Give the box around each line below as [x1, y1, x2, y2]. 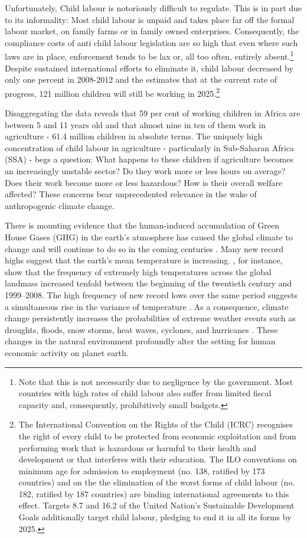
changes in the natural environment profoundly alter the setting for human [5, 335, 276, 347]
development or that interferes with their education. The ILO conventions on [18, 453, 297, 465]
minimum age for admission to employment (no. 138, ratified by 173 [18, 464, 265, 477]
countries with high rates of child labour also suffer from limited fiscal [18, 387, 272, 399]
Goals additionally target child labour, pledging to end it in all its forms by [18, 511, 292, 523]
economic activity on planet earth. [5, 346, 129, 358]
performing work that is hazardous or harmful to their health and [18, 441, 257, 454]
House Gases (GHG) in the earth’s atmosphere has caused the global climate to [5, 231, 293, 243]
